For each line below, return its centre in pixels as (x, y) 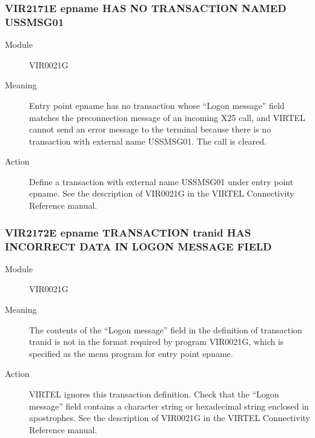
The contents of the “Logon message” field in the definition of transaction (166, 329)
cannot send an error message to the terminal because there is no (150, 129)
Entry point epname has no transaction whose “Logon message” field (157, 105)
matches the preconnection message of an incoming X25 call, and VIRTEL (167, 117)
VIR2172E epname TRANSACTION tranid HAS (128, 232)
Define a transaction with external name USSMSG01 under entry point (161, 181)
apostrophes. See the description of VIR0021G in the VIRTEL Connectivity (170, 418)
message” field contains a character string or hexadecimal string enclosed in (169, 406)
